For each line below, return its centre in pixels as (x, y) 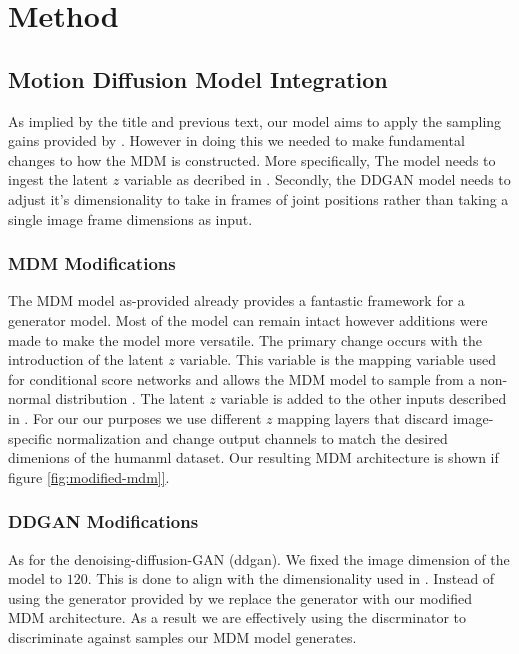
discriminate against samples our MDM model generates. (182, 636)
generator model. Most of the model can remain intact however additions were (248, 319)
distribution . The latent (130, 398)
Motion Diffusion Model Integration (198, 78)
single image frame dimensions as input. (130, 218)
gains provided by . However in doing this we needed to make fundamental (236, 140)
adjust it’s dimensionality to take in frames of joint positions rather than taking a (258, 198)
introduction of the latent (86, 359)
